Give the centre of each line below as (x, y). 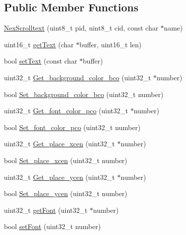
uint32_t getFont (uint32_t (46, 210)
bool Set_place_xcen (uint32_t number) (66, 160)
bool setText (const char (41, 61)
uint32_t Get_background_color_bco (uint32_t (78, 77)
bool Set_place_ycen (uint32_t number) (66, 193)
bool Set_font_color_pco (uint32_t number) (72, 127)
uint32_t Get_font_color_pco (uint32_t (66, 111)
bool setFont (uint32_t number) (53, 226)
